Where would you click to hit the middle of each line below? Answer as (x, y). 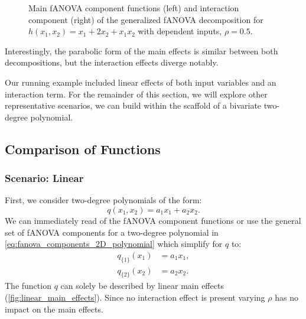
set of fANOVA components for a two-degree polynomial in (112, 232)
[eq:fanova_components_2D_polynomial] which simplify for (114, 244)
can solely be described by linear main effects (142, 286)
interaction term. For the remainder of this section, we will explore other (136, 94)
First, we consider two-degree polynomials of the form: (103, 200)
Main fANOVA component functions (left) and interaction (134, 8)
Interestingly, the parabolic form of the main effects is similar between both (141, 51)
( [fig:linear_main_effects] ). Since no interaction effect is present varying (135, 297)
